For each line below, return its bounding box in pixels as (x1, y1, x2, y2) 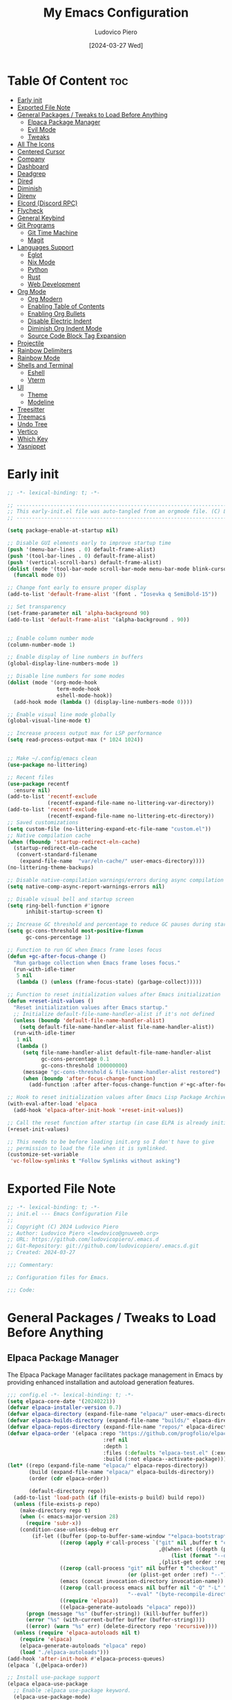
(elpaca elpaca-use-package (7, 1681, 88, 1688)
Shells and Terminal (17, 361, 74, 369)
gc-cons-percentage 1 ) (25, 934, 91, 941)
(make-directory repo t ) (19, 1507, 91, 1514)
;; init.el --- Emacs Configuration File (7, 1210, 128, 1217)
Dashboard (17, 162, 50, 171)
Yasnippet (17, 442, 46, 450)
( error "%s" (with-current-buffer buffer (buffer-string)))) (25, 1617, 206, 1624)
